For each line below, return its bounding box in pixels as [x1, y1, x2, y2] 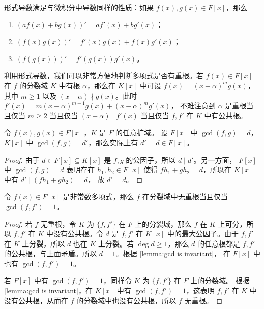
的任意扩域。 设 [115, 127, 168, 138]
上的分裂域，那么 [134, 218, 192, 229]
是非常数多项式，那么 [63, 191, 134, 202]
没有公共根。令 [53, 228, 103, 239]
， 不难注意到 [170, 100, 216, 111]
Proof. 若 [4, 218, 33, 229]
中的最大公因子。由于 [167, 228, 239, 239]
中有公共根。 [204, 110, 247, 120]
